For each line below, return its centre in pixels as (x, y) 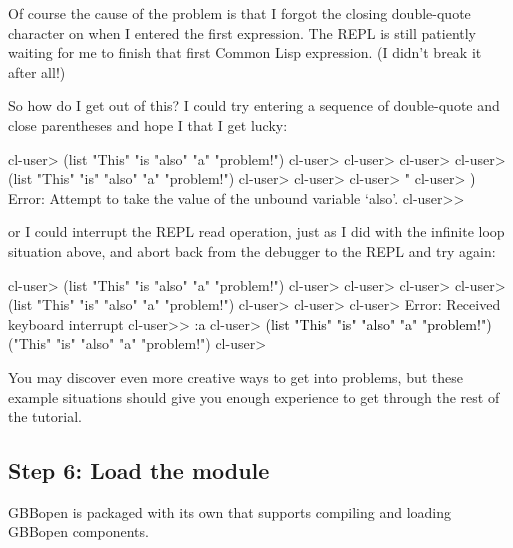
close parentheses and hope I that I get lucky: (148, 124)
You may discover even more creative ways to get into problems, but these (235, 376)
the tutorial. (45, 416)
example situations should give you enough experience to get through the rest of (254, 396)
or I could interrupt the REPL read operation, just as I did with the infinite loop (256, 231)
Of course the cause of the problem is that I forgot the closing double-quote (239, 13)
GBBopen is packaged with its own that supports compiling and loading (230, 511)
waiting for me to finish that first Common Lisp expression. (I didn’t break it (245, 52)
